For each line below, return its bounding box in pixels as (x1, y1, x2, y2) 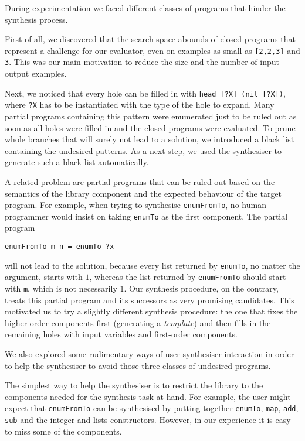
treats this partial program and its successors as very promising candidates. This (5, 293, 294, 306)
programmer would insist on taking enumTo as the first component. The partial (5, 210, 288, 222)
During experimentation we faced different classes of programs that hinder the (5, 2, 286, 13)
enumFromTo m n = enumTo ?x (5, 242, 114, 251)
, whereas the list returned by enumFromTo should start (89, 271, 286, 283)
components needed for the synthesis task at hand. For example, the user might (5, 390, 291, 402)
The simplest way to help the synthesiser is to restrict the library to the (5, 379, 263, 391)
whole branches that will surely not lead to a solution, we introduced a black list (5, 133, 294, 145)
